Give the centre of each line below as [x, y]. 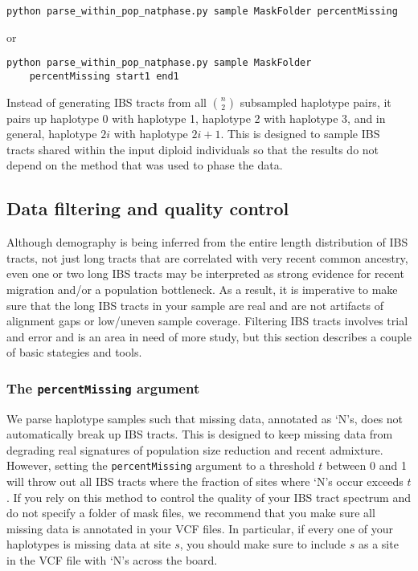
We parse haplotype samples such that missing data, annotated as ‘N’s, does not [205, 418]
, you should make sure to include [263, 544]
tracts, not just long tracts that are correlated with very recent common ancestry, [207, 257]
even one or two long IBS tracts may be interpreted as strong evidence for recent [205, 273]
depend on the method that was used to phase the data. [145, 165]
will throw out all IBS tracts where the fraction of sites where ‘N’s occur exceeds [205, 481]
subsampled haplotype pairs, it [316, 102]
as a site [378, 544]
